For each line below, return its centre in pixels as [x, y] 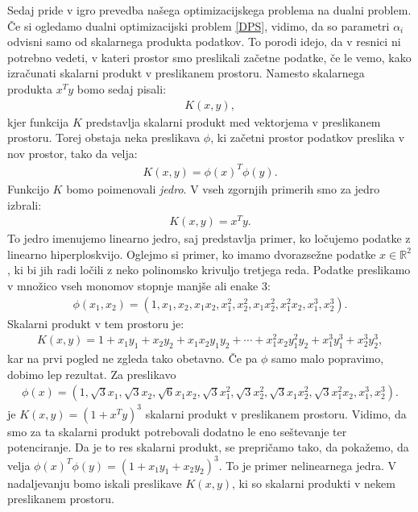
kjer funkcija [38, 121]
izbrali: [25, 204]
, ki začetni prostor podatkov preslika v [308, 137]
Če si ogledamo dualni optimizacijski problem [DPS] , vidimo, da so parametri [199, 25]
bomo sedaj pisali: [122, 88]
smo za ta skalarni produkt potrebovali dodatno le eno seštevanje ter [177, 431]
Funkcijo [28, 188]
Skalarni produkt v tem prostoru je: [96, 323]
